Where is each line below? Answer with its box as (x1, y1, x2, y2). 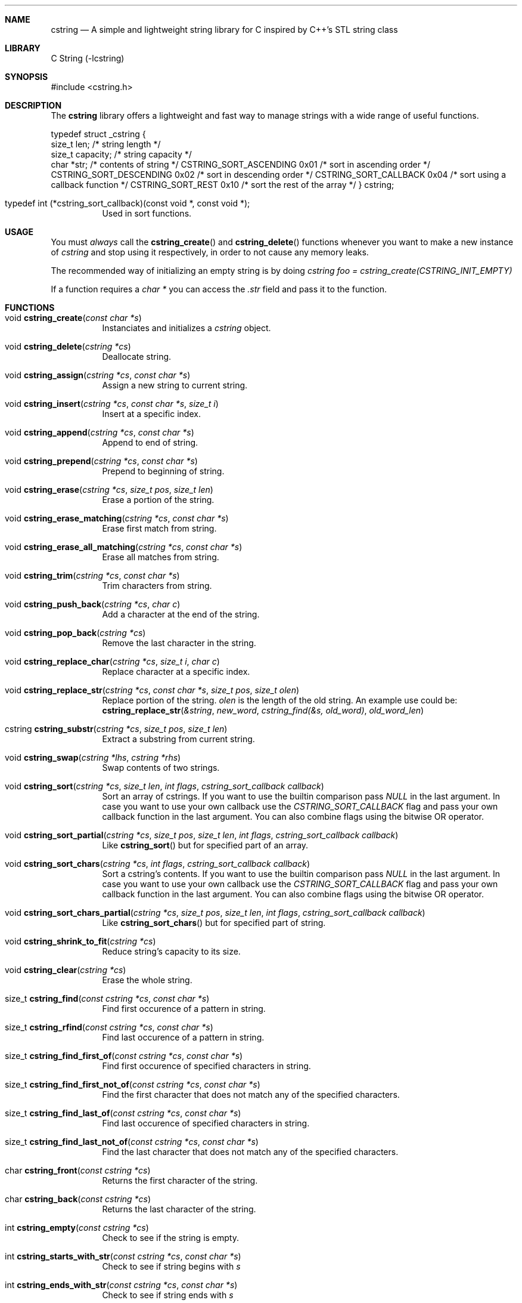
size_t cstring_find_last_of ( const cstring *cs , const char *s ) (5, 1108, 241, 1118)
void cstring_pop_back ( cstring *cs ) (5, 628, 146, 638)
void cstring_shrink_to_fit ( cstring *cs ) (5, 936, 156, 946)
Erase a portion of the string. (102, 495, 215, 505)
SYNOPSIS (5, 72, 48, 82)
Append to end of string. (102, 437, 198, 447)
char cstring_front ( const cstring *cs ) (5, 1165, 151, 1175)
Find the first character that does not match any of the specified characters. (102, 1089, 400, 1100)
